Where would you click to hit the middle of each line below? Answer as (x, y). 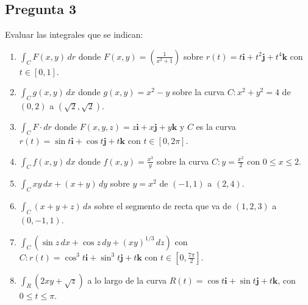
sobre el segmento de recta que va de (163, 206)
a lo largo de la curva (127, 280)
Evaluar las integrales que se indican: (74, 34)
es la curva (216, 127)
